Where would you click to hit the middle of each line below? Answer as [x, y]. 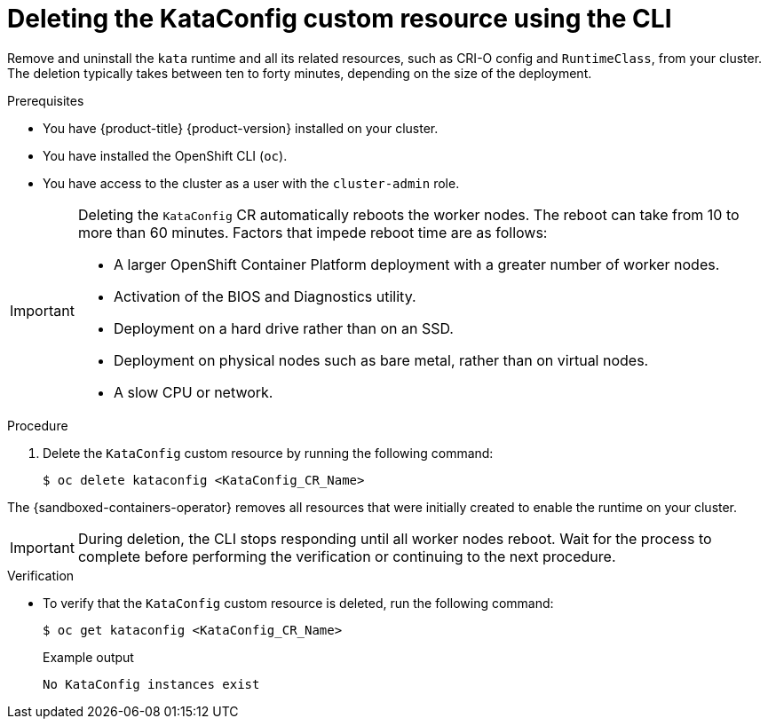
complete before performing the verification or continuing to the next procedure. [347, 556]
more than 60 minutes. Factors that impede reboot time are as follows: [313, 232]
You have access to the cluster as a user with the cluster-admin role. [251, 183]
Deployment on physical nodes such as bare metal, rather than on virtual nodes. [381, 360]
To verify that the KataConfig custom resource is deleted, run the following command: [298, 603]
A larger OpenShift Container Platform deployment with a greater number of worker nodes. [416, 264]
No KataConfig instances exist [151, 684]
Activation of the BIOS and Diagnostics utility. [265, 296]
